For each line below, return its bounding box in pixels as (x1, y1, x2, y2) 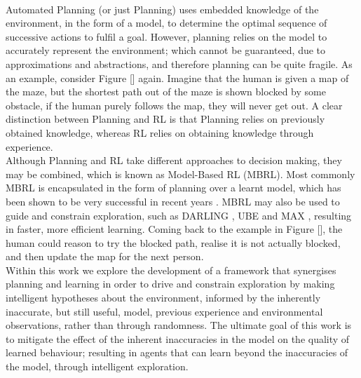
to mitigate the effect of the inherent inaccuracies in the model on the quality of (6, 331, 350, 346)
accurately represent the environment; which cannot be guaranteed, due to (6, 43, 326, 58)
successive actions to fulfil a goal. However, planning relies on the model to (6, 29, 327, 43)
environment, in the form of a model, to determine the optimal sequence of (6, 15, 327, 30)
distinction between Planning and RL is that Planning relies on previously (6, 112, 325, 126)
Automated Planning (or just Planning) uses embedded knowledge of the (6, 1, 319, 16)
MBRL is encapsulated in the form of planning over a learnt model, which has (6, 180, 341, 195)
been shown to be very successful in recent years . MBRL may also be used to (6, 194, 340, 208)
